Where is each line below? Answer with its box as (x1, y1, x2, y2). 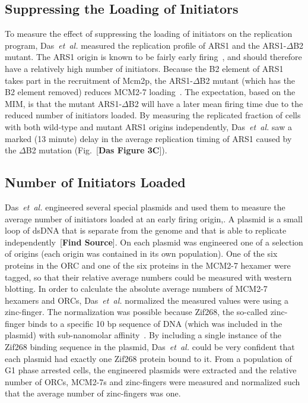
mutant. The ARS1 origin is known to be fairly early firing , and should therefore (5, 51, 302, 63)
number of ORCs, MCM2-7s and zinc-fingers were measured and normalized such (5, 375, 300, 388)
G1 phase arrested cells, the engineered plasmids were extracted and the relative (5, 364, 297, 376)
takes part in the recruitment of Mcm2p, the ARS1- (5, 74, 193, 86)
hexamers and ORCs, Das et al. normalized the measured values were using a (5, 294, 288, 306)
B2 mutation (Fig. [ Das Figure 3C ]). (26, 144, 167, 156)
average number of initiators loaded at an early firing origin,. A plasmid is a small (5, 212, 303, 225)
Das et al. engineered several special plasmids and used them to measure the (5, 200, 285, 213)
